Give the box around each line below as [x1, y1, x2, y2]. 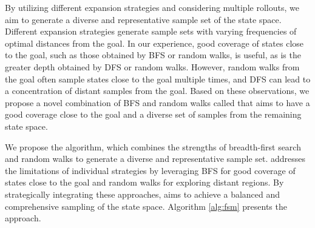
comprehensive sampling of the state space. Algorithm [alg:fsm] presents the [5, 199, 287, 212]
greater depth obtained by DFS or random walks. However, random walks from [5, 60, 300, 73]
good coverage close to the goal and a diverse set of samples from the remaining [5, 108, 302, 121]
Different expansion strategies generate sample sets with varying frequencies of [5, 25, 297, 38]
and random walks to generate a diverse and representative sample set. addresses [5, 152, 306, 165]
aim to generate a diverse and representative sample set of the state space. [5, 13, 282, 25]
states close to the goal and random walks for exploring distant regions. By [5, 176, 284, 189]
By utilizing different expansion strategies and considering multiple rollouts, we [5, 1, 299, 13]
